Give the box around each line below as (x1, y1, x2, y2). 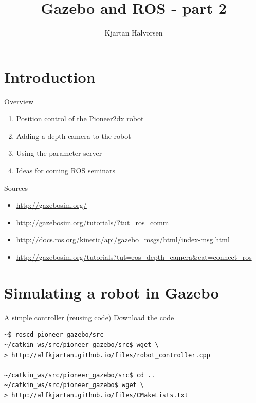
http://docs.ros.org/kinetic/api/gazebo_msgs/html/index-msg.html (16, 234, 230, 245)
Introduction (4, 66, 96, 87)
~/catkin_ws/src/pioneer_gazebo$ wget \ (4, 381, 144, 389)
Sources (4, 182, 28, 193)
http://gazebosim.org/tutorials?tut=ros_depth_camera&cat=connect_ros (16, 252, 252, 262)
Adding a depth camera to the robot (16, 130, 131, 141)
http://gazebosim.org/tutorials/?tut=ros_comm (16, 217, 169, 227)
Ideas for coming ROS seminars (16, 165, 116, 176)
